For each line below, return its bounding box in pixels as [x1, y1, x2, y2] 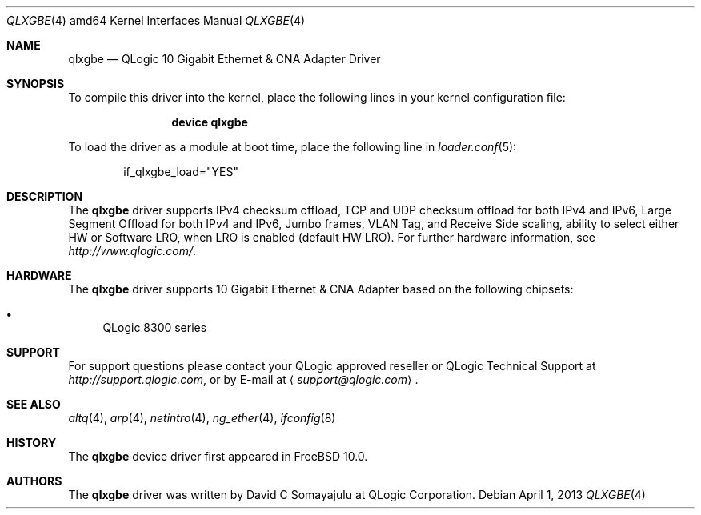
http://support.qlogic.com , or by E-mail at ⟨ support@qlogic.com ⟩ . [68, 373, 419, 386]
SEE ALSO [6, 397, 61, 411]
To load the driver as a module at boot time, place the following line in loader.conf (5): [68, 140, 517, 154]
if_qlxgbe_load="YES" [123, 165, 238, 178]
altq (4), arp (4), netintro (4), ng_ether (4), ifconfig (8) [68, 411, 336, 425]
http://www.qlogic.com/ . [68, 244, 197, 257]
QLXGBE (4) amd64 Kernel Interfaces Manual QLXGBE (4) [6, 14, 306, 27]
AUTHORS [6, 474, 62, 488]
